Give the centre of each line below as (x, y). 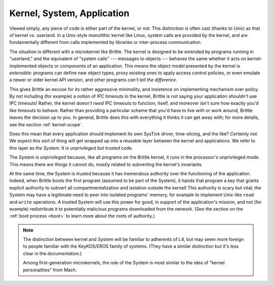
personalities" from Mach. (50, 270)
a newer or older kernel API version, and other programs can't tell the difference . (93, 80)
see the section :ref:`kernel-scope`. (46, 124)
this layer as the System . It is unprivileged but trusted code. (71, 148)
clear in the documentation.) (52, 253)
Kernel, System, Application (70, 13)
